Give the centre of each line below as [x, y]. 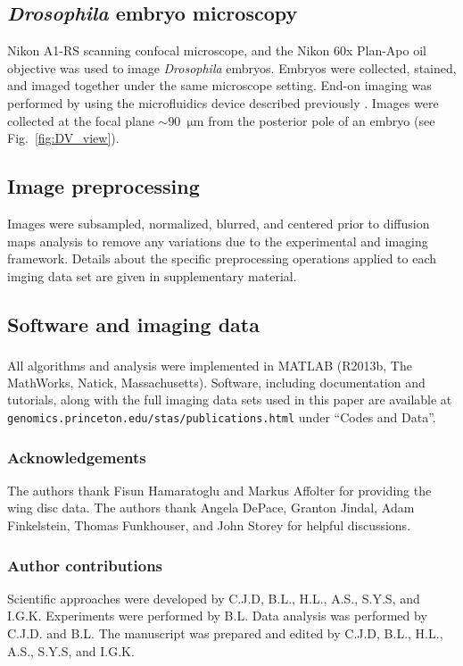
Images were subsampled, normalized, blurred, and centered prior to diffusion [219, 223]
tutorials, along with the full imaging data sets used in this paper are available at [230, 400]
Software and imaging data [133, 324]
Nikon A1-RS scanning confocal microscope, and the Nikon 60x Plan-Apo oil [217, 50]
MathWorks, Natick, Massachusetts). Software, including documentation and [216, 382]
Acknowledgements [77, 457]
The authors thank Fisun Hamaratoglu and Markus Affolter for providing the [219, 490]
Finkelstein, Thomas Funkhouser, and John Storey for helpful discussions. [209, 525]
